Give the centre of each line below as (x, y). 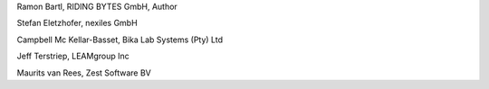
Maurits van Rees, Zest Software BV (84, 73)
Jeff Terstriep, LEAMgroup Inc (73, 56)
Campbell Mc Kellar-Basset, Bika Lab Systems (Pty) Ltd (120, 40)
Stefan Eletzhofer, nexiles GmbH (77, 23)
